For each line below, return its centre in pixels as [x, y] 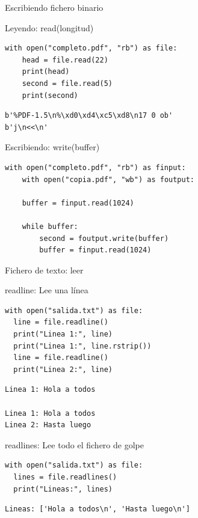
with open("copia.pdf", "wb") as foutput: [108, 179]
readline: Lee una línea [47, 290]
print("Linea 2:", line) [63, 369]
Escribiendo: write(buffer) [52, 147]
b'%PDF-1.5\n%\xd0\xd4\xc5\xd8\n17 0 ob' [89, 116]
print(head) [46, 72]
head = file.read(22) [65, 60]
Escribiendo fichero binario [54, 7]
